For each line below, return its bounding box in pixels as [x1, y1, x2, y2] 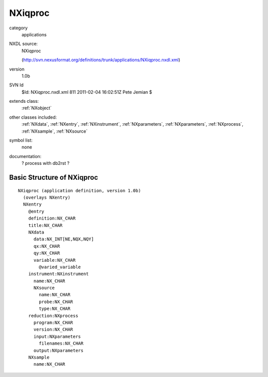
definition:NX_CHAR [28, 216, 76, 221]
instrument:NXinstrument [28, 271, 89, 277]
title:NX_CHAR [28, 223, 63, 228]
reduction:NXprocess [28, 313, 78, 318]
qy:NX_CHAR [33, 250, 60, 256]
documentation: [9, 153, 42, 159]
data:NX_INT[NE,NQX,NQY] [33, 236, 94, 242]
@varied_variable [39, 264, 81, 270]
